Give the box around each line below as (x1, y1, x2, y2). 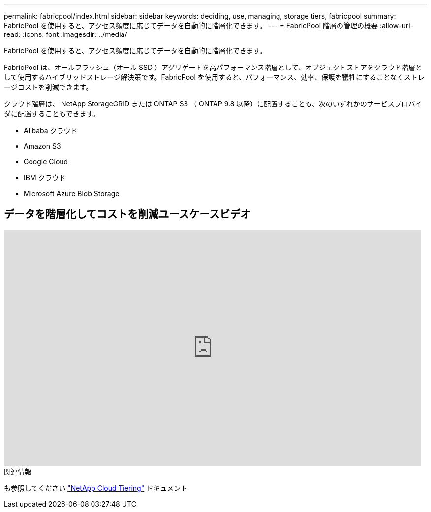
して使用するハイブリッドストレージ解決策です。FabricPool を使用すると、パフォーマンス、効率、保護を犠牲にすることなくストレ (4, 73, 425, 81)
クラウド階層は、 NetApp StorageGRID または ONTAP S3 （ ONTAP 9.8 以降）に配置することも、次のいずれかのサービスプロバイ (4, 100, 422, 108)
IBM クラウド (24, 173, 66, 182)
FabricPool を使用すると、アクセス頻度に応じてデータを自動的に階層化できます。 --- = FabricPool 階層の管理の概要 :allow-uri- (4, 21, 414, 30)
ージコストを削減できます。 (4, 83, 93, 91)
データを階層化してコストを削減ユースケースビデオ (4, 208, 251, 221)
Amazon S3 (24, 142, 61, 150)
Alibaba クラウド (24, 126, 78, 135)
